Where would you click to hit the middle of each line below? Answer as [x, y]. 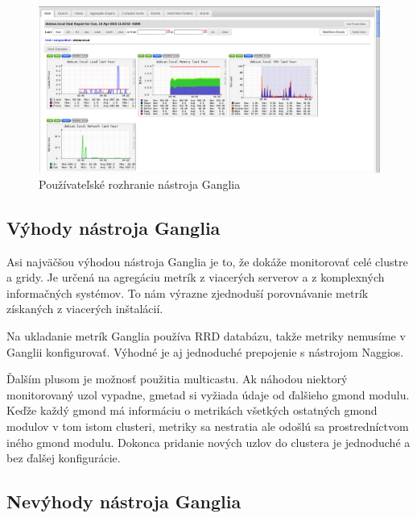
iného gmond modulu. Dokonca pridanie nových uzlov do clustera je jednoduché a [208, 442]
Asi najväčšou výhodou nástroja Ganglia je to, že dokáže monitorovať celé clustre [207, 261]
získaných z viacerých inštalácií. [85, 309]
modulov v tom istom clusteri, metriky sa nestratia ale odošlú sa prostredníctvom [208, 426]
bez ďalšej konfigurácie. [64, 458]
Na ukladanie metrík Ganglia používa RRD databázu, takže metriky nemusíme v [206, 335]
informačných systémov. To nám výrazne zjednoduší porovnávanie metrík [188, 292]
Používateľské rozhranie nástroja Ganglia [140, 184]
